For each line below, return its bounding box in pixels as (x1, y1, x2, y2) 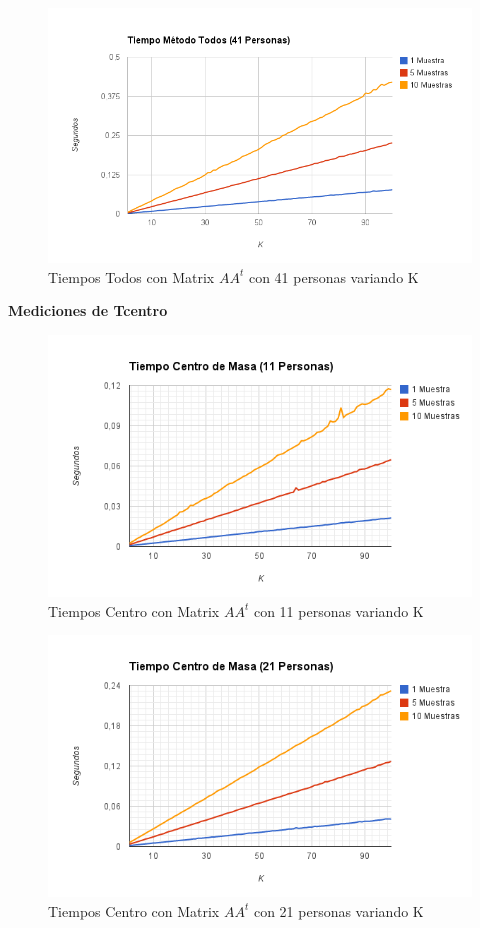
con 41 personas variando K (248, 266, 419, 287)
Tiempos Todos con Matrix (48, 266, 215, 287)
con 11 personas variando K (253, 600, 424, 621)
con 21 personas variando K (253, 900, 424, 921)
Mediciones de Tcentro (8, 300, 168, 321)
